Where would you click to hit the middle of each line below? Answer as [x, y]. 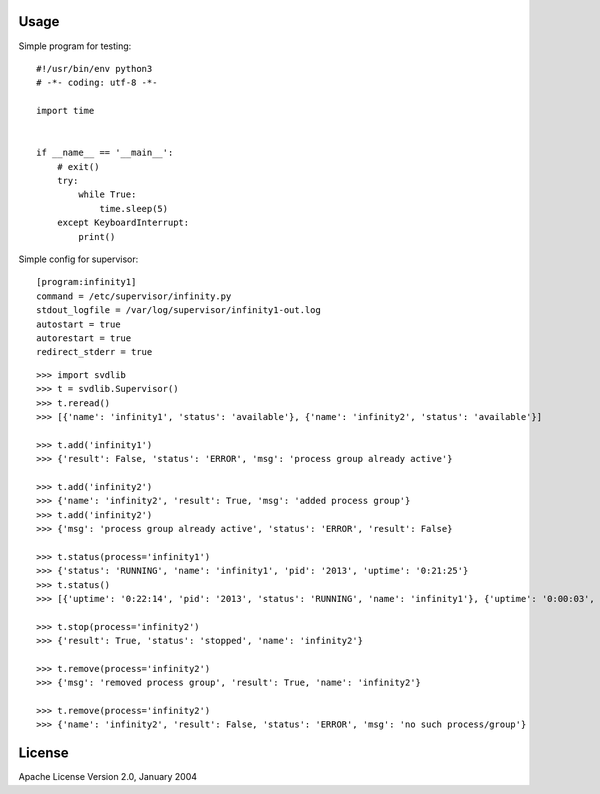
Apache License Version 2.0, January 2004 [108, 777]
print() [97, 236]
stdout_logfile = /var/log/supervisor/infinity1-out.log [179, 310]
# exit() [78, 166]
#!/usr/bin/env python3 [94, 68]
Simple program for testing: [75, 46]
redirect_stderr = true [94, 352]
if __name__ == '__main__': [105, 153]
